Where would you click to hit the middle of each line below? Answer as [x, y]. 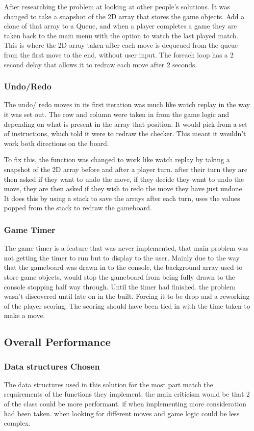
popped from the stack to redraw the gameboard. [78, 208]
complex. [17, 423]
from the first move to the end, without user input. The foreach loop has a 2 [119, 54]
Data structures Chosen [52, 366]
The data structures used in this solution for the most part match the [109, 384]
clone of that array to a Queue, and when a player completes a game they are [121, 26]
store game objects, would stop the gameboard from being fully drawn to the [120, 276]
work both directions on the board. [57, 143]
